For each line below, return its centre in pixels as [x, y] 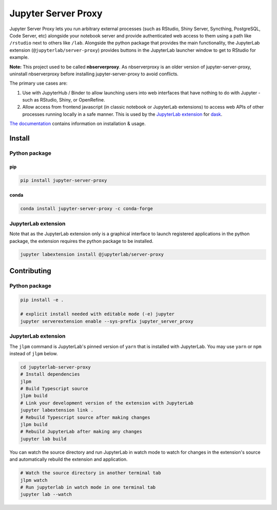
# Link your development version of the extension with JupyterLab [107, 403]
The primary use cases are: [38, 83]
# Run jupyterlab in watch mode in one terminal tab [88, 487]
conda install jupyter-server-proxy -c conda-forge [87, 209]
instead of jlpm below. [34, 353]
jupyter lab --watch [46, 494]
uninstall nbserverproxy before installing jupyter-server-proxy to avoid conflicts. [94, 74]
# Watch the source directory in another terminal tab [91, 473]
